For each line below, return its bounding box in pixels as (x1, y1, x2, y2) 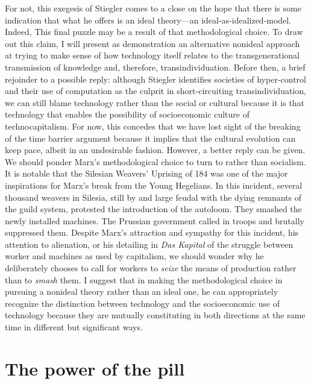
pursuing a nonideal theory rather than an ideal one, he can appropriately (5, 285, 278, 298)
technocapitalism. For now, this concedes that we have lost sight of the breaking (5, 119, 301, 132)
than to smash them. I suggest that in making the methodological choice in (5, 273, 283, 286)
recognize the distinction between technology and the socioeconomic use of (5, 297, 280, 309)
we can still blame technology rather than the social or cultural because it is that (5, 96, 305, 109)
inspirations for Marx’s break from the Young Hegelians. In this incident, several (5, 178, 303, 191)
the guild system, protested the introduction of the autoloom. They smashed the (5, 203, 302, 215)
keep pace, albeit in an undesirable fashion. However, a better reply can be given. (5, 143, 306, 156)
